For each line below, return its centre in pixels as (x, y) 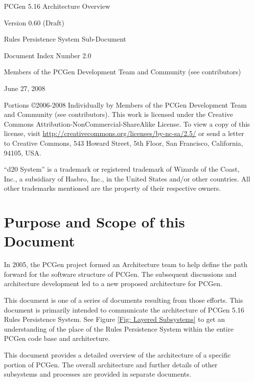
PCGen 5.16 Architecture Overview (57, 6)
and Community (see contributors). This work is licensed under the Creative (119, 114)
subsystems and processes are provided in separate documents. (98, 374)
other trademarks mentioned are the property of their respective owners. (113, 188)
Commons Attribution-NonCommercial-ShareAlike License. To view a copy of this (127, 124)
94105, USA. (23, 152)
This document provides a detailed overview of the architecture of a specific (117, 354)
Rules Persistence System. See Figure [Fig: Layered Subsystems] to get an (115, 319)
